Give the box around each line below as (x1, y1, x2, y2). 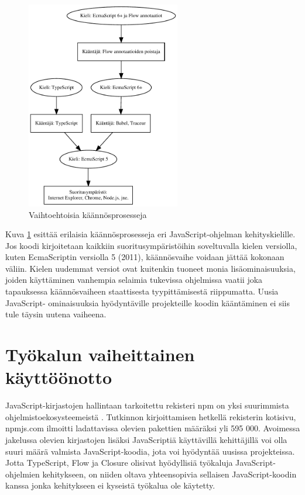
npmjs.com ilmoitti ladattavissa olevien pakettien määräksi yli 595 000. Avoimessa (5, 422, 300, 434)
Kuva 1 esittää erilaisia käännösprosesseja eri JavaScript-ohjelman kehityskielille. (5, 228, 296, 240)
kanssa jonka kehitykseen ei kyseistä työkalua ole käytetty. (5, 479, 215, 491)
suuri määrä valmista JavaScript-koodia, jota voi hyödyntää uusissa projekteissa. (5, 445, 295, 457)
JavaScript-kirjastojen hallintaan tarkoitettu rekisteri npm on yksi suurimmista (5, 399, 289, 411)
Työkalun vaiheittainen (5, 342, 195, 366)
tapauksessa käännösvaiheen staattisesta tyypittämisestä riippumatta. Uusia (5, 285, 279, 297)
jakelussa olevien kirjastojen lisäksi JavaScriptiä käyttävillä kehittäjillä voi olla (5, 433, 287, 445)
